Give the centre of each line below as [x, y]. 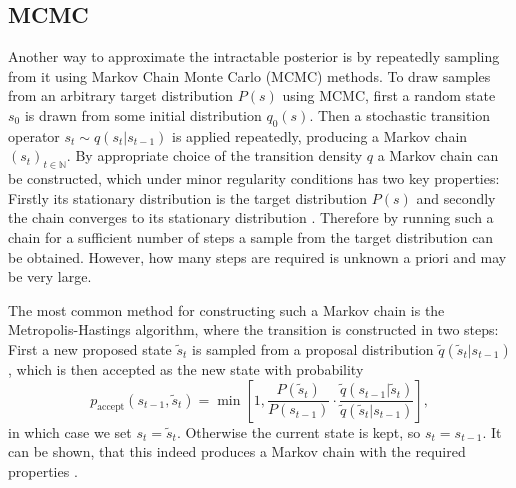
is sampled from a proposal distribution [313, 348]
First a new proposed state [90, 348]
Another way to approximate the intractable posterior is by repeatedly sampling [254, 56]
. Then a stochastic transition [400, 114]
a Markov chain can [438, 155]
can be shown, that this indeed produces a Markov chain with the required [237, 451]
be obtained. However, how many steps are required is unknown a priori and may [257, 256]
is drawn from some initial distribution [143, 114]
